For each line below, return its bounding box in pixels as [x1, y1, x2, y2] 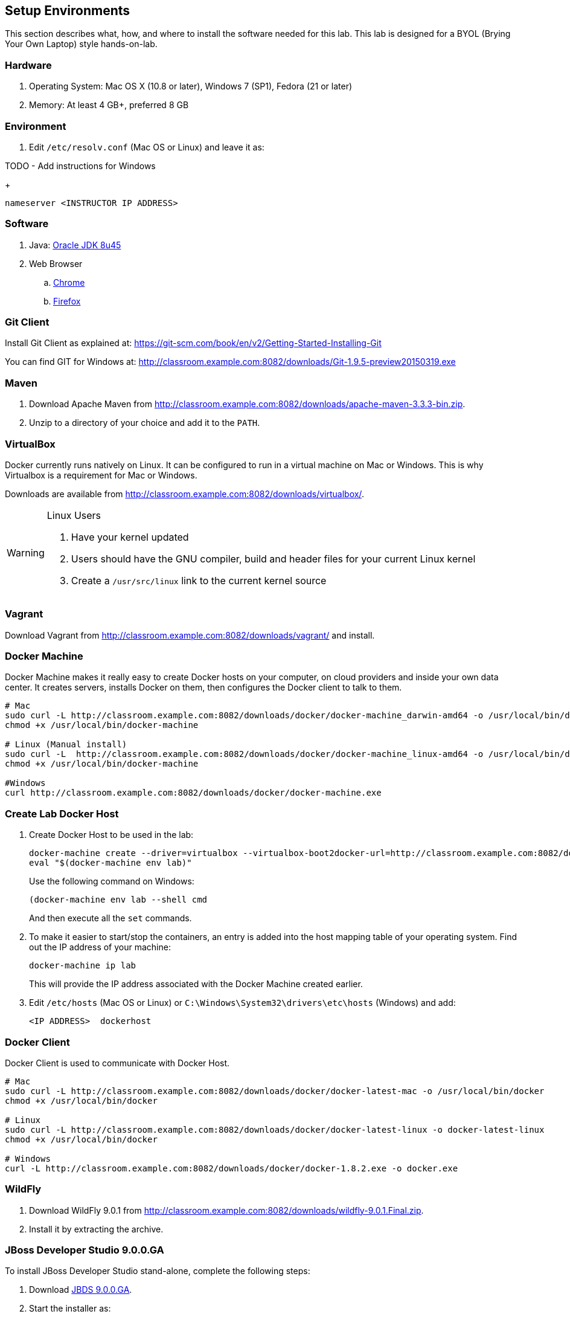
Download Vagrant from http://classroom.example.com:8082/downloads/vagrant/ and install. [5, 630, 375, 640]
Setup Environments [5, 3, 130, 18]
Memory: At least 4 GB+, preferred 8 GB [29, 100, 189, 111]
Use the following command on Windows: [29, 876, 194, 887]
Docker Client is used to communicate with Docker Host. [5, 1057, 230, 1068]
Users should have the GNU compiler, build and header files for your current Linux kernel [71, 552, 476, 565]
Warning [7, 546, 45, 559]
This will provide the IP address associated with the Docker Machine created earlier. [29, 979, 363, 990]
